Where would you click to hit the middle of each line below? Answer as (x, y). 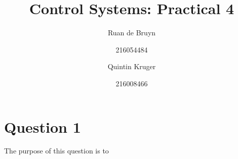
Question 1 (43, 126)
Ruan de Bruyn (132, 33)
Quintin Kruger (132, 66)
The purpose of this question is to (56, 151)
